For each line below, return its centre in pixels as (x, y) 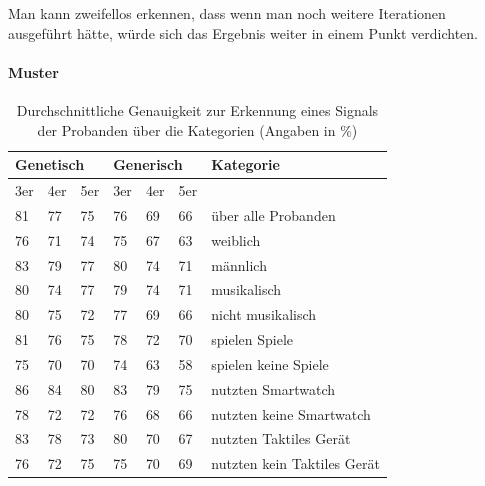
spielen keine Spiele (270, 363)
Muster (33, 71)
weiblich (236, 239)
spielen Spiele (252, 339)
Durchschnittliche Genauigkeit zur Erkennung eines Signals (197, 109)
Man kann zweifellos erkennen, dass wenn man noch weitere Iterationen (227, 13)
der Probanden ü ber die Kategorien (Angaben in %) (197, 129)
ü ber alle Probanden (273, 214)
